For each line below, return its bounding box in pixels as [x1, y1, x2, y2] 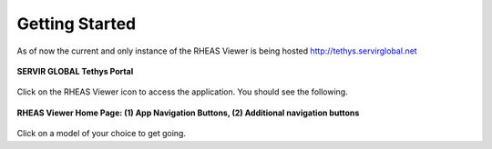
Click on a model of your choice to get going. [16, 128, 187, 139]
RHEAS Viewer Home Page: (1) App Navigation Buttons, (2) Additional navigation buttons [16, 107, 360, 118]
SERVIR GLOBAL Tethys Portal [16, 65, 134, 76]
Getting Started [16, 14, 137, 34]
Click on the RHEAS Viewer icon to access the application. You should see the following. [16, 86, 348, 97]
